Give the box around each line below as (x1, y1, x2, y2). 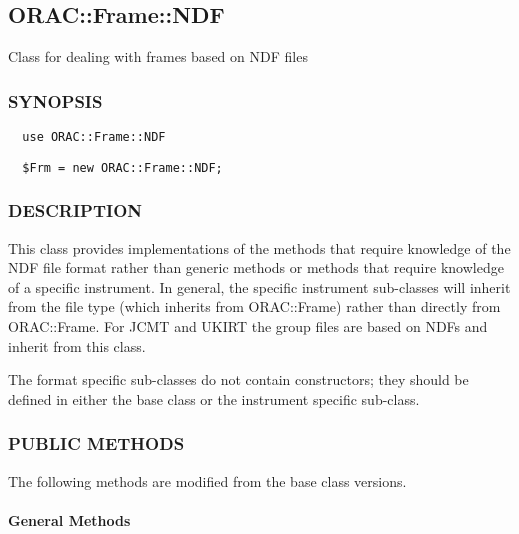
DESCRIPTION (8, 198, 143, 223)
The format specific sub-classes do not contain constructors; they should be (8, 369, 469, 390)
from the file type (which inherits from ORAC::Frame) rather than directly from (8, 296, 501, 317)
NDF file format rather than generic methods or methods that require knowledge (8, 257, 504, 278)
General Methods (8, 509, 131, 530)
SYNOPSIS (8, 88, 103, 113)
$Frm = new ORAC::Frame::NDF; (22, 160, 223, 175)
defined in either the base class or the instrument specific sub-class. (8, 388, 420, 409)
